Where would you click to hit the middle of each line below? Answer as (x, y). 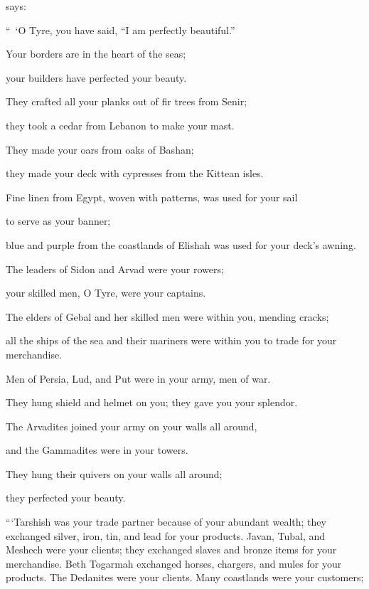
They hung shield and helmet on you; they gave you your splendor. (152, 402)
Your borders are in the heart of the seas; (96, 54)
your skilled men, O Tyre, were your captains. (106, 293)
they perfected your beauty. (66, 498)
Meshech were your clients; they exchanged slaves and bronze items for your (171, 550)
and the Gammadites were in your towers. (97, 450)
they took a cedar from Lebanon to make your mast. (120, 125)
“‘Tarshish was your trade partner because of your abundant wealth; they (166, 522)
